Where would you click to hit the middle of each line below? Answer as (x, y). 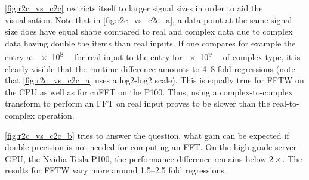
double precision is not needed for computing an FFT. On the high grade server (151, 147)
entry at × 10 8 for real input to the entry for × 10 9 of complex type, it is (153, 56)
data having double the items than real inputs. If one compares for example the (150, 43)
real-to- (286, 103)
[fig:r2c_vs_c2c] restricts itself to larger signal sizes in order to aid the (134, 8)
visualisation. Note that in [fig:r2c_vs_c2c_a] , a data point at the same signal (149, 19)
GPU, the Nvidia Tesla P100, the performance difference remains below (136, 158)
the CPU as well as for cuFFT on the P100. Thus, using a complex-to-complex (149, 91)
